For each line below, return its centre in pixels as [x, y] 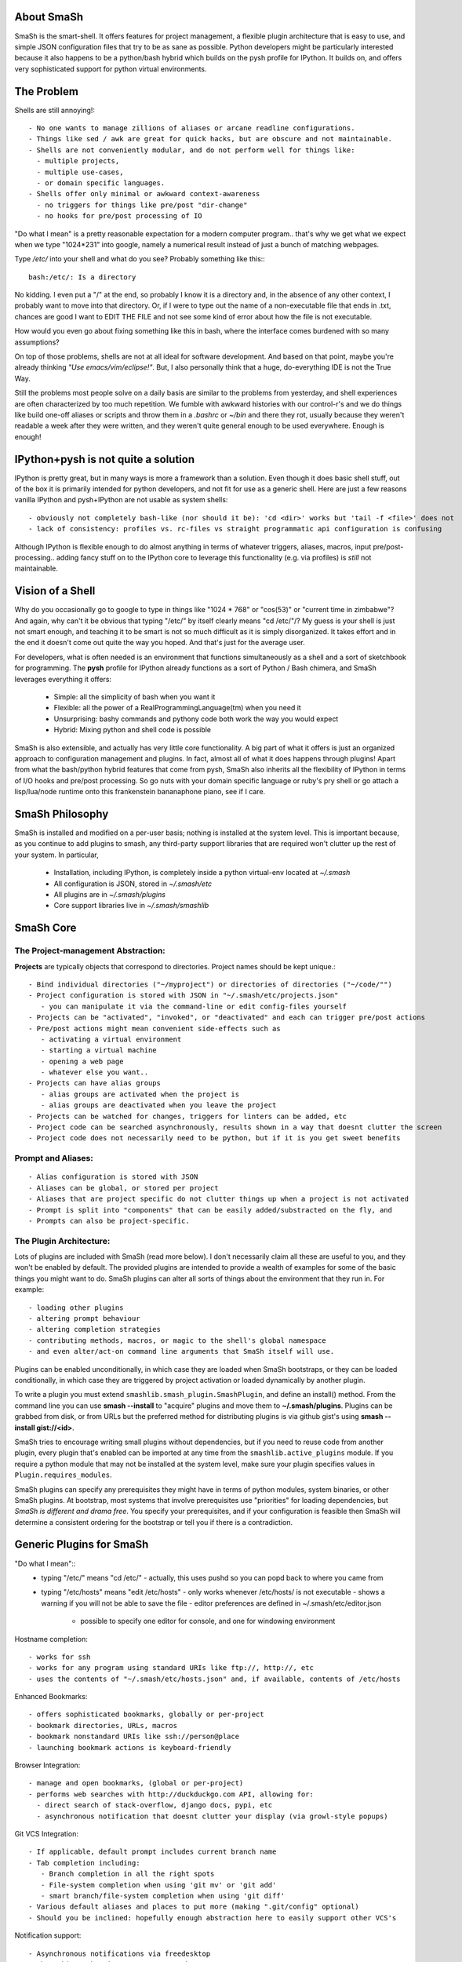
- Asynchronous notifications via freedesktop [120, 1953]
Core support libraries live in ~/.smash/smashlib [131, 906]
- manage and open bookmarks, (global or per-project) [136, 1783]
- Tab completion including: [84, 1863]
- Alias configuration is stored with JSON [113, 1177]
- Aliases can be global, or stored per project [124, 1188]
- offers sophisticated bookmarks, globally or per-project [146, 1714]
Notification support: [48, 1935]
